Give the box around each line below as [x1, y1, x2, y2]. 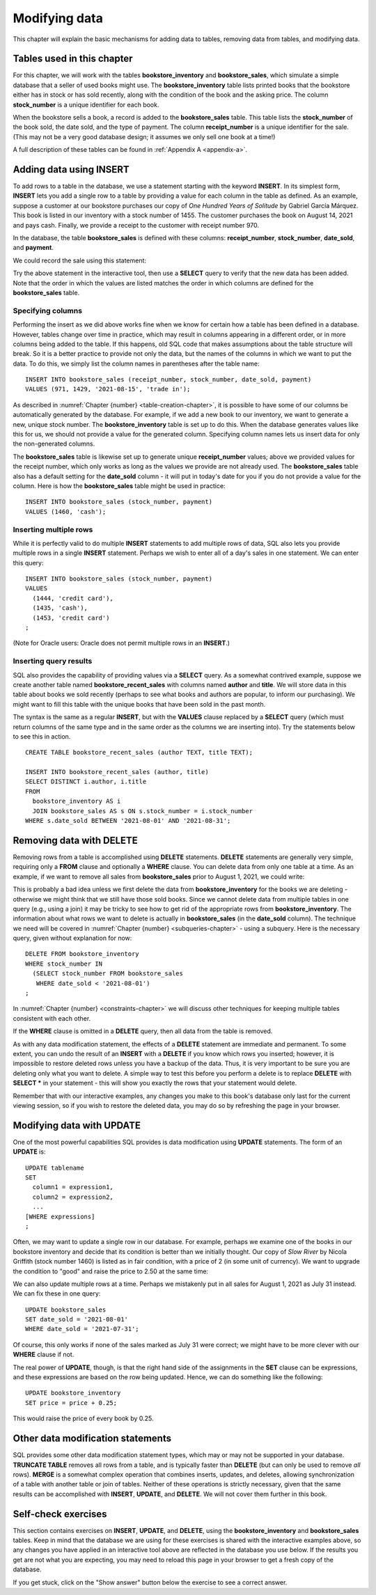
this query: [13, 558, 44, 567]
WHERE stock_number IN [25, 959, 103, 968]
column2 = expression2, [32, 1193, 114, 1201]
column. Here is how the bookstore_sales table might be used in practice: [13, 482, 226, 490]
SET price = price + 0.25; [25, 1399, 118, 1406]
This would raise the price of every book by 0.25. [13, 1414, 154, 1423]
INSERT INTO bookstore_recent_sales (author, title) [25, 768, 209, 776]
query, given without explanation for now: [13, 934, 132, 943]
